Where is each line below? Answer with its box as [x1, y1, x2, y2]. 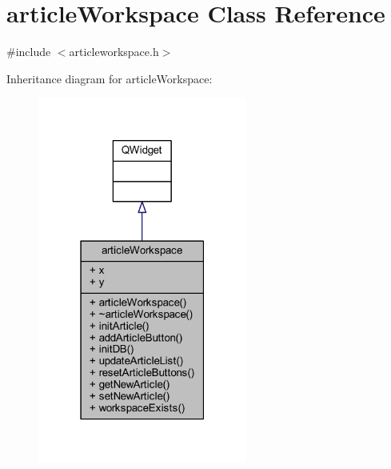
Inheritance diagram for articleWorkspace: [6, 70, 213, 86]
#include [6, 43, 51, 60]
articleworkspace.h [69, 43, 159, 60]
